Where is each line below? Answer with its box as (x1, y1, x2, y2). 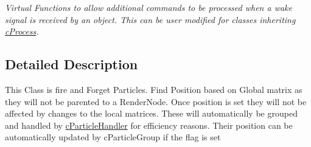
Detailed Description (5, 55, 138, 73)
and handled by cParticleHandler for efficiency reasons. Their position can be (5, 118, 293, 131)
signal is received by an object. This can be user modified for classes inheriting (5, 13, 296, 26)
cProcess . (5, 25, 39, 38)
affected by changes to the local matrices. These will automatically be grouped (5, 107, 298, 120)
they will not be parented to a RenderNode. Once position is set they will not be (5, 95, 307, 108)
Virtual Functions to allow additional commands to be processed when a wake (5, 1, 292, 13)
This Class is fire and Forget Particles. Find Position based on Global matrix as (5, 83, 302, 95)
